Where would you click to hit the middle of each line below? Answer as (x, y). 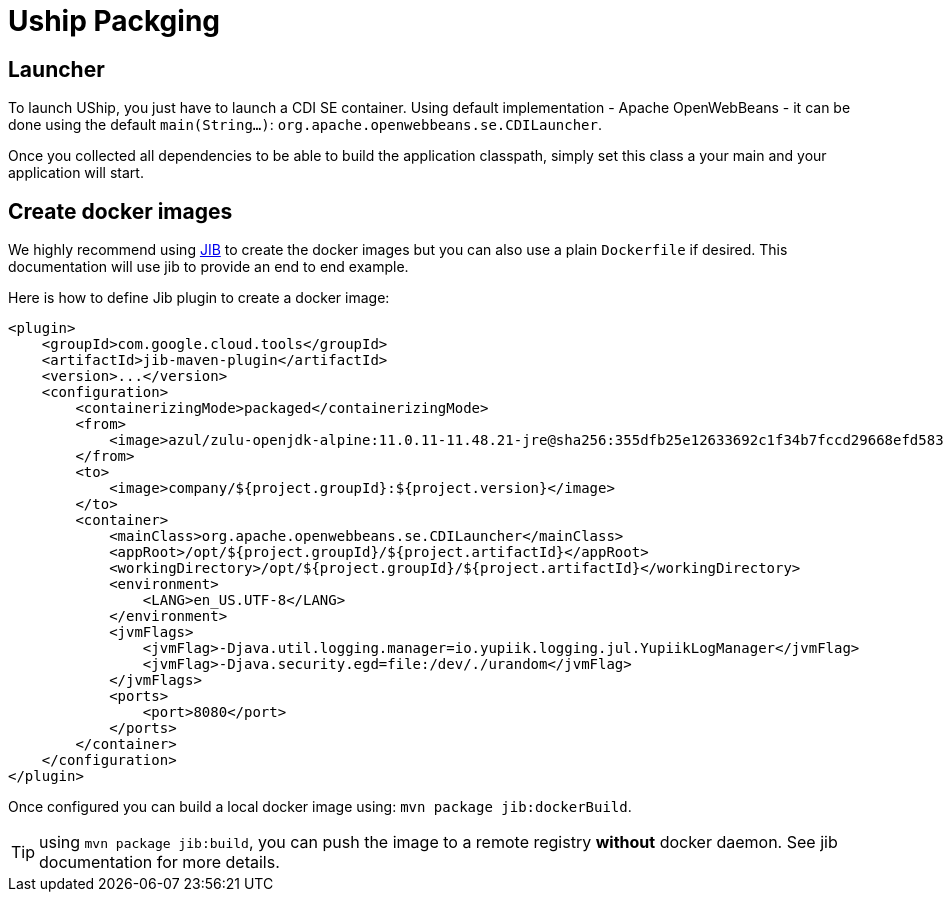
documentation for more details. (159, 862)
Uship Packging (114, 21)
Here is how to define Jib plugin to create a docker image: (199, 298)
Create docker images (120, 211)
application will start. (76, 173)
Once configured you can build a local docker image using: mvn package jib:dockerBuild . (320, 807)
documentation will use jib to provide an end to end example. (208, 267)
